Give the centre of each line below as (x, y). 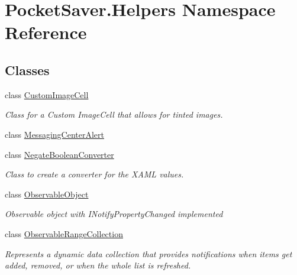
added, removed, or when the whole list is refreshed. (98, 265)
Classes (27, 69)
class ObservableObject (47, 194)
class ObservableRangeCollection (64, 233)
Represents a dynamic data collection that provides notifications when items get (148, 253)
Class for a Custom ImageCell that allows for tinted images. (114, 114)
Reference (46, 32)
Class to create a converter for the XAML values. (94, 174)
